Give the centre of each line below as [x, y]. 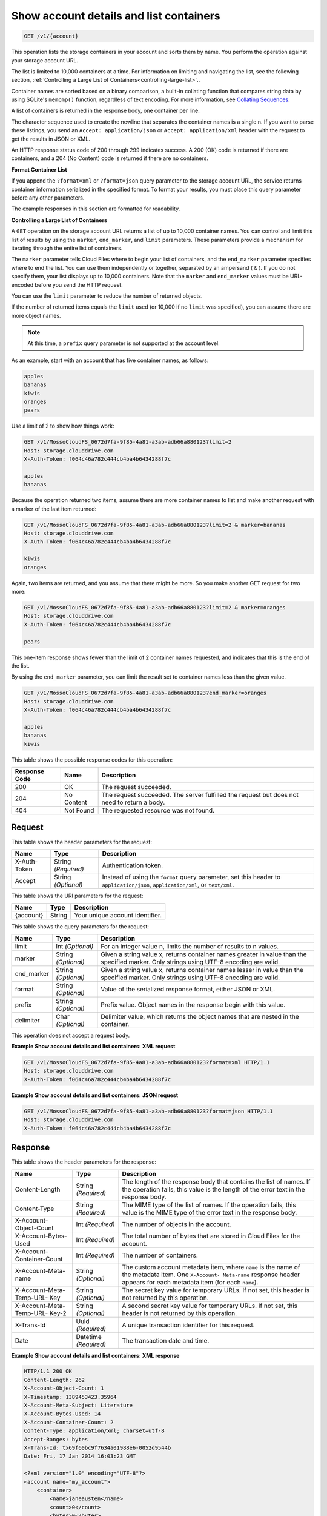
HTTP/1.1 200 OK [48, 1371]
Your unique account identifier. [118, 916]
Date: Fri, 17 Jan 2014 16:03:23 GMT [80, 1456]
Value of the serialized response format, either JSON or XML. [188, 989]
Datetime [89, 1337]
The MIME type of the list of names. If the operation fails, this [209, 1205]
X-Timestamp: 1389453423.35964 [71, 1397]
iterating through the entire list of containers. [67, 248]
